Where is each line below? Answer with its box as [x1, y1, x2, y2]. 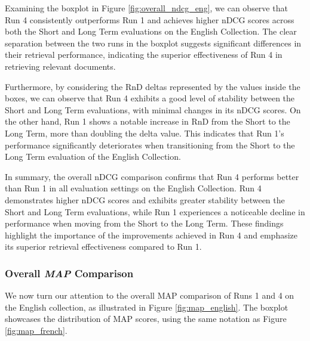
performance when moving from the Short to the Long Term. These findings [5, 217, 284, 230]
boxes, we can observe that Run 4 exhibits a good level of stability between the [5, 92, 295, 104]
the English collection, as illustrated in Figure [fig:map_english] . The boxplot [5, 300, 288, 313]
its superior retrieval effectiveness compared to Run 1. [5, 240, 202, 253]
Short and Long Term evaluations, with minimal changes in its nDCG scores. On [5, 103, 301, 116]
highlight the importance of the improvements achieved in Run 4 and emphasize [5, 228, 298, 241]
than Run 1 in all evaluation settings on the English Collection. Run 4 [5, 182, 262, 194]
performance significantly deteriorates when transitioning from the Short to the [5, 138, 295, 151]
